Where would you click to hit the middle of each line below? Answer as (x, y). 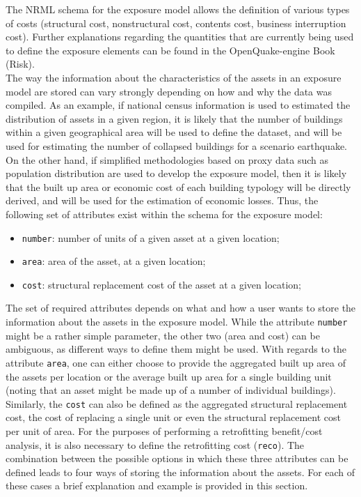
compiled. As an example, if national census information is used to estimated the (178, 105)
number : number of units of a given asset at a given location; (151, 237)
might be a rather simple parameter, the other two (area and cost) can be (163, 335)
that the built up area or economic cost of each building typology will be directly (178, 186)
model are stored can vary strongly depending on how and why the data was (169, 91)
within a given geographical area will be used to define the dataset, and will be (174, 132)
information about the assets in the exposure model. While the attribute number (177, 322)
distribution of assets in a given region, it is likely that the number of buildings (174, 118)
